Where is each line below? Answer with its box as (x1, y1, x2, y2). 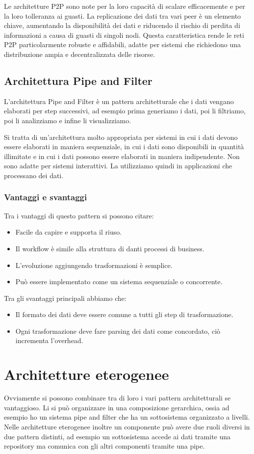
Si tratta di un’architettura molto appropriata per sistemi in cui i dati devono (4, 132, 238, 142)
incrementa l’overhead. (15, 335, 83, 346)
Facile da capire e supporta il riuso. (15, 227, 122, 237)
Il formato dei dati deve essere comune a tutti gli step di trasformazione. (15, 309, 233, 320)
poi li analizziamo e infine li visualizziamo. (4, 115, 131, 125)
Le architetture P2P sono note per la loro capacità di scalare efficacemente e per (4, 1, 245, 11)
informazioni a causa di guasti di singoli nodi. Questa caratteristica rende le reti (4, 29, 244, 40)
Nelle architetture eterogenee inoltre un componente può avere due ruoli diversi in (4, 421, 250, 431)
